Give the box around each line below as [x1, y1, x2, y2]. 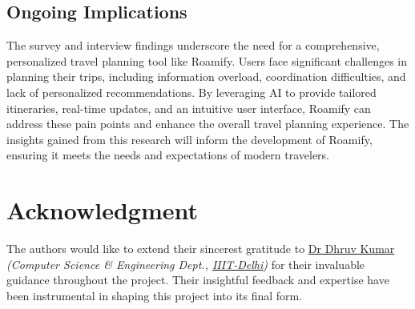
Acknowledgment [6, 194, 198, 227]
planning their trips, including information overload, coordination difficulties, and [6, 68, 406, 85]
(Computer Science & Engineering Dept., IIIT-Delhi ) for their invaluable [6, 255, 365, 272]
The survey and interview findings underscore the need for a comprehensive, [6, 37, 380, 54]
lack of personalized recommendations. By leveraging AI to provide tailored [6, 83, 377, 100]
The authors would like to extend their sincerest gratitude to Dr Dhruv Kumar [6, 240, 395, 257]
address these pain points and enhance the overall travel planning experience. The [6, 115, 409, 132]
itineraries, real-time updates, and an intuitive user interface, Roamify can [6, 99, 371, 116]
